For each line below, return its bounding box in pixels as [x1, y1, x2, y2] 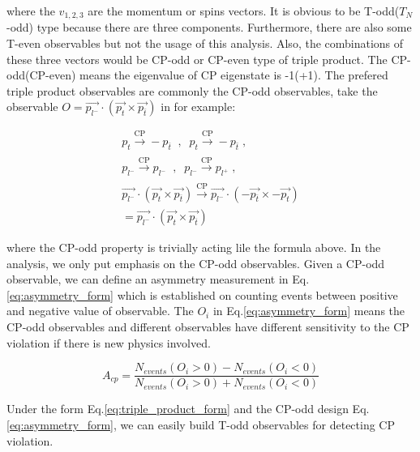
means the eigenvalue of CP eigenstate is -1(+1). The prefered [79, 66, 388, 83]
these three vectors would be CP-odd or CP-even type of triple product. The [6, 50, 388, 67]
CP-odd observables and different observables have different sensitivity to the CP [6, 318, 409, 335]
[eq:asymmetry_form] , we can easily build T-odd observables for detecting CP [6, 416, 395, 433]
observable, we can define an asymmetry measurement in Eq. [6, 271, 310, 288]
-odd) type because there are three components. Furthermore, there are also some [6, 19, 412, 36]
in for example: [161, 98, 236, 115]
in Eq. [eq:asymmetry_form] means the [212, 302, 405, 319]
